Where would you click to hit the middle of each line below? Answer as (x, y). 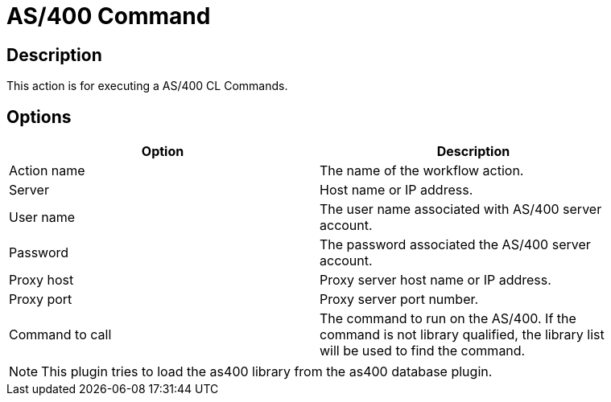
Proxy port (41, 299)
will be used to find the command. (423, 351)
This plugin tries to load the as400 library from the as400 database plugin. (267, 372)
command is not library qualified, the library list (462, 335)
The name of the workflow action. (422, 171)
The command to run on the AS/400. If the (448, 319)
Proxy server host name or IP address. (436, 280)
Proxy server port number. (399, 299)
